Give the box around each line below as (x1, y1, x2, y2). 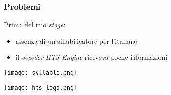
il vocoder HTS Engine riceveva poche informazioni (15, 52, 168, 62)
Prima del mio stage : (4, 19, 66, 30)
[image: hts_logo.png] (4, 84, 77, 91)
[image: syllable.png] (4, 69, 77, 76)
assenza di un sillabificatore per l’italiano (15, 35, 138, 46)
